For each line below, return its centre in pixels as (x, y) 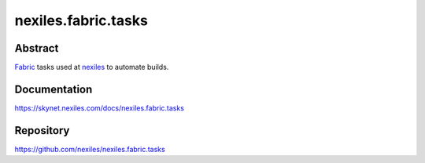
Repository (42, 130)
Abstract (37, 48)
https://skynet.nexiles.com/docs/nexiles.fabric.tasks (100, 108)
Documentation (54, 89)
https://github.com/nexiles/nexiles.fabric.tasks (90, 149)
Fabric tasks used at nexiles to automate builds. (92, 67)
